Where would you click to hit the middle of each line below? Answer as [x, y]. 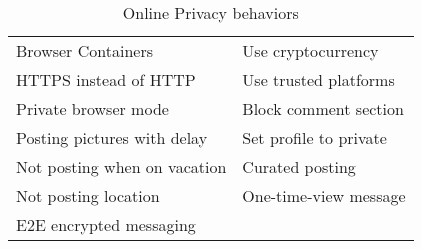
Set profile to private [314, 137]
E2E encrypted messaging [106, 224]
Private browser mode [92, 108]
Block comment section [323, 108]
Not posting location [88, 195]
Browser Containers [84, 50]
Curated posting [299, 166]
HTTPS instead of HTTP [106, 79]
